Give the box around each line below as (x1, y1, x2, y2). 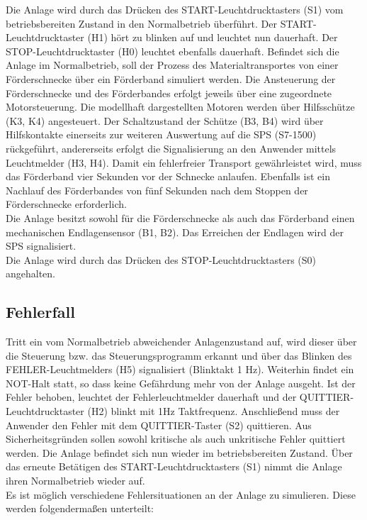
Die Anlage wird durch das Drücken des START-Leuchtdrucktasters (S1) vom (6, 2, 344, 16)
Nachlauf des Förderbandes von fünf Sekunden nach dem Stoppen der (6, 182, 308, 197)
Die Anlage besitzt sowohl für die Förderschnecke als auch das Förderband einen (6, 210, 355, 225)
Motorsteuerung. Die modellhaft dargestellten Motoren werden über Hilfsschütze (6, 99, 355, 114)
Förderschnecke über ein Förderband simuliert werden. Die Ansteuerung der (6, 71, 336, 86)
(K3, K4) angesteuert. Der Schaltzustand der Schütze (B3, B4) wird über (6, 113, 324, 128)
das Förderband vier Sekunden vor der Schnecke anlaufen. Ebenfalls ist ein (6, 169, 330, 184)
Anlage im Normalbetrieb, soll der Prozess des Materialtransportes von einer (6, 57, 339, 72)
